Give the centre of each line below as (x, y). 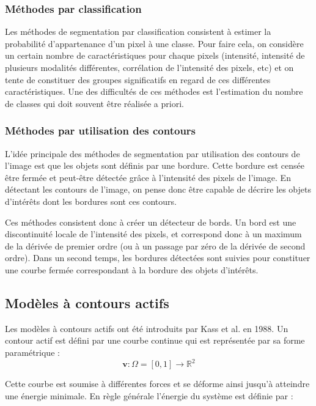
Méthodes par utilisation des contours (101, 131)
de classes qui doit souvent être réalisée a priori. (94, 103)
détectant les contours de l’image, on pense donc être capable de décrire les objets (158, 189)
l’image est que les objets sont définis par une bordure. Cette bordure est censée (155, 165)
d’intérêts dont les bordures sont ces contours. (91, 201)
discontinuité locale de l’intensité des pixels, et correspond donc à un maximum (153, 234)
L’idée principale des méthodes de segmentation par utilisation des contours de (152, 153)
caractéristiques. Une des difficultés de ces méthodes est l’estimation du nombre (154, 91)
